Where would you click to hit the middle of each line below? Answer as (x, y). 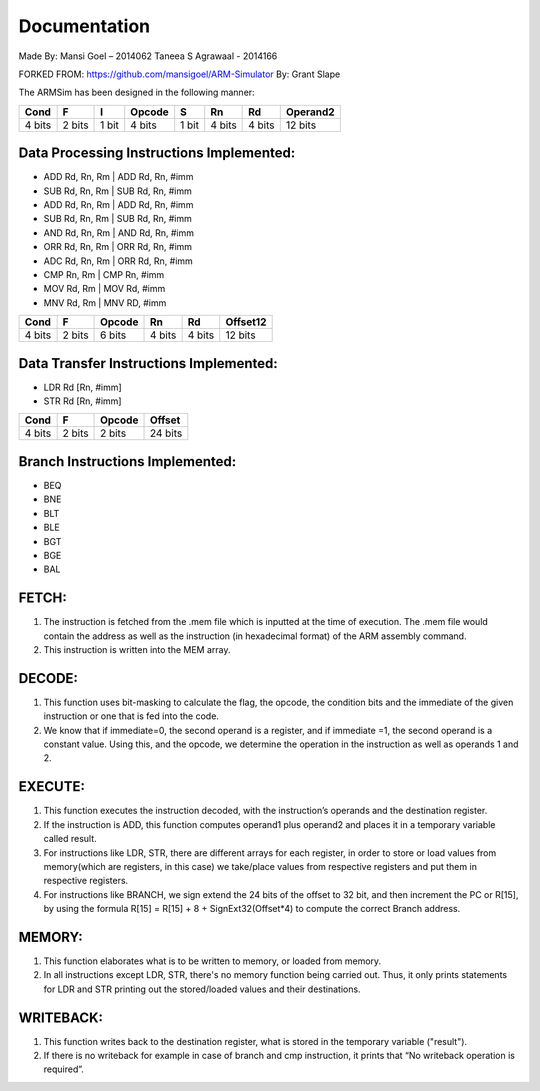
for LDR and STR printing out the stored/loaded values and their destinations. (202, 989)
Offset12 (246, 322)
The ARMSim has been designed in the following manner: (136, 92)
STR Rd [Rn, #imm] (82, 401)
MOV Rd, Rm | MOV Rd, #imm (104, 289)
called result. (70, 839)
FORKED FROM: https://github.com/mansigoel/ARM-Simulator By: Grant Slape (179, 74)
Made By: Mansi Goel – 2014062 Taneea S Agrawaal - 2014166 (148, 56)
